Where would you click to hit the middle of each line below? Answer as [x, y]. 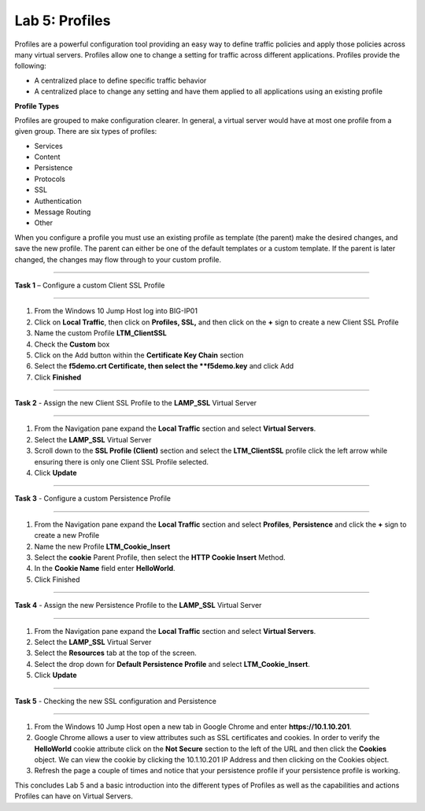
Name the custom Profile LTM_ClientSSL [100, 333]
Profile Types [37, 106]
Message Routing [63, 212]
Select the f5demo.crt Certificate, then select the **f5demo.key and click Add [164, 366]
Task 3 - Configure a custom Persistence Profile [92, 498]
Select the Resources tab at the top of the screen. [115, 653]
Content [47, 157]
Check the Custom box [72, 344]
